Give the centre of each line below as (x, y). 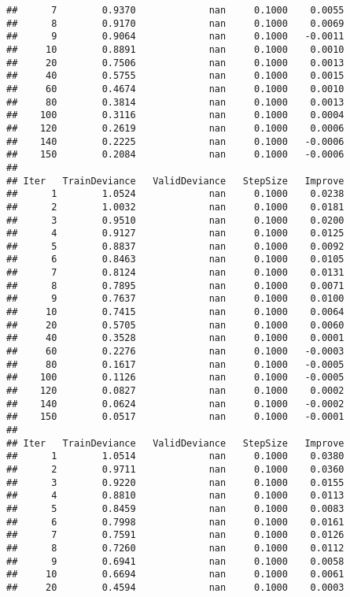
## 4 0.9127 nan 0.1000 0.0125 (175, 234)
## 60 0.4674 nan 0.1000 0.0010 (175, 89)
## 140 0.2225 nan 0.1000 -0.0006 (175, 141)
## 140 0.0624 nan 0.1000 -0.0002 (175, 404)
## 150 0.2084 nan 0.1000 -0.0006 (175, 155)
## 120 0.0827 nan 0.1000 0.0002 (175, 391)
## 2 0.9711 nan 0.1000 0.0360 (175, 469)
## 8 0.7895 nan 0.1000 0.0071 (175, 286)
